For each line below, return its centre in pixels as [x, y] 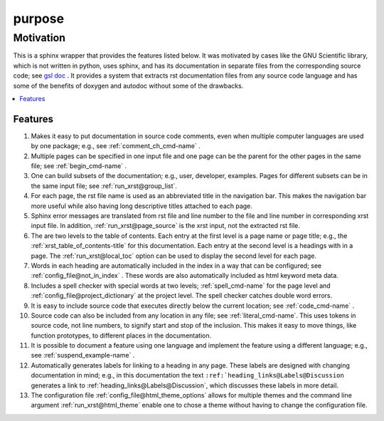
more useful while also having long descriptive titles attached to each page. [142, 206]
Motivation [39, 38]
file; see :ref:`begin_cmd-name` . [79, 166]
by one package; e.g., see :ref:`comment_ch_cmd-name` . [116, 146]
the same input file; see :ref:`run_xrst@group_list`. [104, 186]
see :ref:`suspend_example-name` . [83, 355]
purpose [38, 19]
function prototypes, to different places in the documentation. [121, 336]
